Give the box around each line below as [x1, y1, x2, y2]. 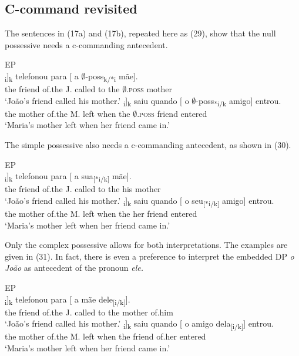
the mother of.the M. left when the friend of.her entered [5, 330, 206, 342]
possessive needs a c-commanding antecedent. [5, 38, 168, 51]
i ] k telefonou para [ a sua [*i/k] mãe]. [5, 170, 132, 183]
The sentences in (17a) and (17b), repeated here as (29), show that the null [5, 27, 276, 39]
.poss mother [126, 83, 173, 95]
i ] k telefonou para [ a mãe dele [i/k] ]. [5, 293, 130, 307]
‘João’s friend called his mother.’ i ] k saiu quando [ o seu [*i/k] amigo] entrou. [5, 194, 274, 208]
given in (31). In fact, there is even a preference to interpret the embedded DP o [5, 250, 294, 262]
